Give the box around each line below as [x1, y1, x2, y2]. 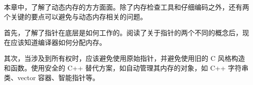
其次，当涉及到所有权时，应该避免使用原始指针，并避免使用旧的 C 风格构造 [4, 53, 245, 63]
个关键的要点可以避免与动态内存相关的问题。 [4, 11, 147, 21]
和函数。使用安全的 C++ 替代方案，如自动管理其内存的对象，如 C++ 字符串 [4, 62, 249, 72]
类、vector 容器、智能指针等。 [4, 72, 100, 82]
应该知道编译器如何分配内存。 [10, 37, 106, 47]
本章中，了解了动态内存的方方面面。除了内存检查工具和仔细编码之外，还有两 [4, 2, 249, 12]
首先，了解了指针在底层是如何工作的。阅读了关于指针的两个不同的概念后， [4, 28, 242, 38]
